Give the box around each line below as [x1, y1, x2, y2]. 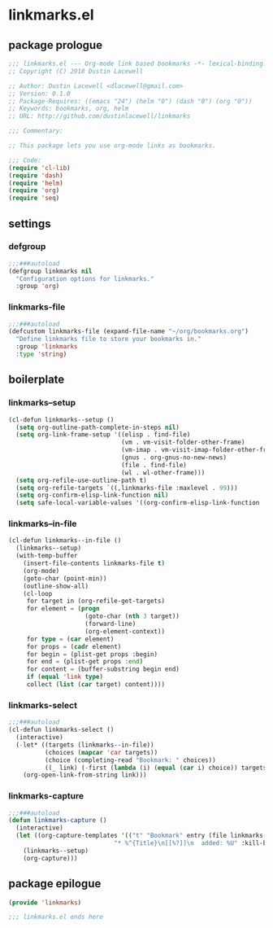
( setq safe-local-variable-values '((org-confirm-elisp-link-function [15, 499, 260, 507]
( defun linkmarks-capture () [8, 816, 107, 825]
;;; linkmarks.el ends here [8, 913, 104, 921]
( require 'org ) [8, 186, 60, 195]
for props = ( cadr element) [26, 642, 122, 650]
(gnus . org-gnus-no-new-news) [120, 453, 227, 462]
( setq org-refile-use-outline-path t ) [15, 476, 148, 484]
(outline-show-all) [23, 582, 89, 590]
